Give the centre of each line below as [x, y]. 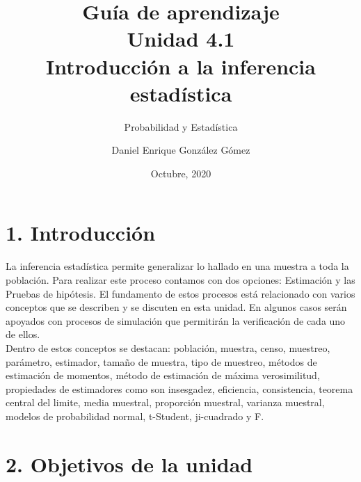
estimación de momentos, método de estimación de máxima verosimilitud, [163, 375]
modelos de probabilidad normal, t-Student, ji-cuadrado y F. [135, 416]
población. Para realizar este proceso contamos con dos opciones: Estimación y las [180, 280]
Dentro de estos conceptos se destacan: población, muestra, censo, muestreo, [168, 347]
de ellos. [23, 334]
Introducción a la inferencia [181, 66]
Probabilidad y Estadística [181, 126]
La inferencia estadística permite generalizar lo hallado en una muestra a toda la [177, 266]
